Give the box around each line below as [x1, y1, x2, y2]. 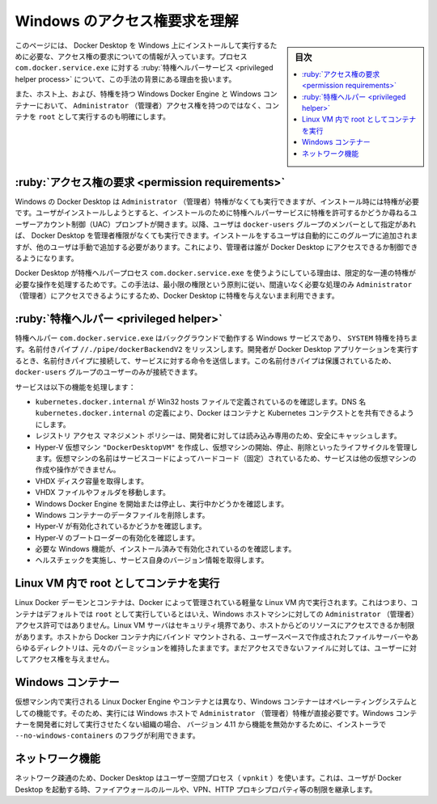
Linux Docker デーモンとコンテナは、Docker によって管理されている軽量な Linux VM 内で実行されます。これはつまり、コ [15, 598, 418, 607]
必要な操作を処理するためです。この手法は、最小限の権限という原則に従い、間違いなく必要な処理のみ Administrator [15, 279, 413, 289]
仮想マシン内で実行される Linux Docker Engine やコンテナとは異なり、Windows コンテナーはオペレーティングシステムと [15, 696, 418, 707]
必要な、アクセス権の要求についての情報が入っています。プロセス [28, 51, 248, 61]
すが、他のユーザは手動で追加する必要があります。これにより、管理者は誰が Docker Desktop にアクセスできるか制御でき [15, 242, 418, 252]
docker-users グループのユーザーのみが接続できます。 [15, 367, 202, 377]
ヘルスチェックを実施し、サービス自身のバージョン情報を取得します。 [35, 555, 269, 565]
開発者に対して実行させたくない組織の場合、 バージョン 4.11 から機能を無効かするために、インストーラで [36, 720, 387, 730]
